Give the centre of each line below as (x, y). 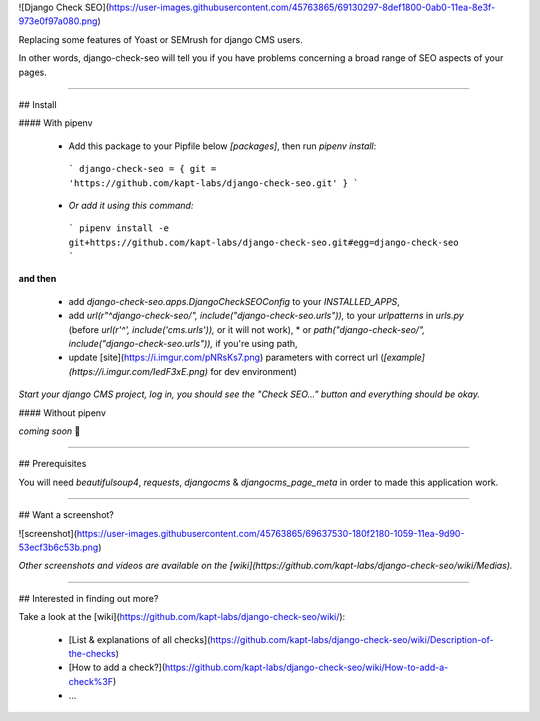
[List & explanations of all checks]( (139, 639)
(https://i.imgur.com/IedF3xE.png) (138, 371)
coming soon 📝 (49, 431)
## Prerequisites (52, 464)
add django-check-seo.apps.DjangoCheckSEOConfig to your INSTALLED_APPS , (234, 301)
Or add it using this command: (131, 205)
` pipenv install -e (119, 228)
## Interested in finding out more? (88, 598)
